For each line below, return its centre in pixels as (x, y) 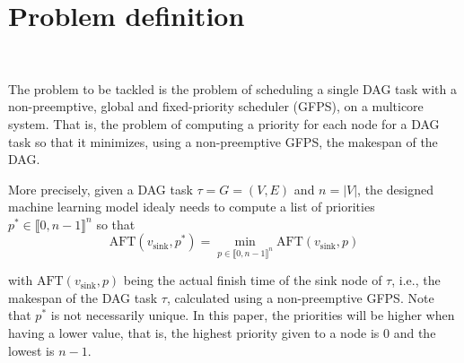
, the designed (395, 189)
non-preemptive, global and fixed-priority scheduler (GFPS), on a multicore (216, 106)
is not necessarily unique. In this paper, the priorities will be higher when (253, 315)
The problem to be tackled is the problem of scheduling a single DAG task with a (232, 88)
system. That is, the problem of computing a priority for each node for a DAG (224, 123)
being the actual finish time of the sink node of (253, 280)
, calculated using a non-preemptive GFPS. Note (300, 297)
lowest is (31, 350)
